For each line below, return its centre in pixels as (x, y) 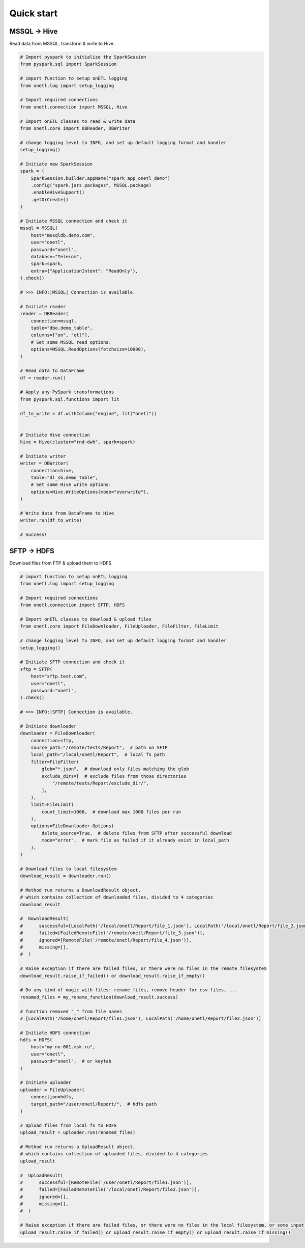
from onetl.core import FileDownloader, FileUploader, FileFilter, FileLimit (119, 626)
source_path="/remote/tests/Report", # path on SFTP (99, 748)
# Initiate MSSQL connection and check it (74, 221)
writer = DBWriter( (44, 463)
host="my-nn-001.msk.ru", (63, 1047)
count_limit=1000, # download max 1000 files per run (111, 812)
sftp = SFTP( (36, 669)
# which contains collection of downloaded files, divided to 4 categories (117, 897)
